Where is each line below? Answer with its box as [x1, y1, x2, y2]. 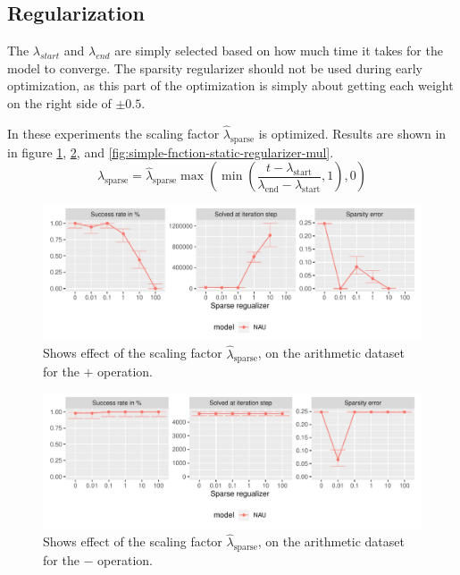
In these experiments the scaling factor [7, 123, 220, 142]
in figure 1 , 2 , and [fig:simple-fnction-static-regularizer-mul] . [7, 142, 334, 161]
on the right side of [7, 93, 112, 112]
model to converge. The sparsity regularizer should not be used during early [7, 58, 422, 77]
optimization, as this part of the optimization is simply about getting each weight [7, 76, 454, 95]
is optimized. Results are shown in [258, 123, 447, 142]
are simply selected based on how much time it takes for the [114, 41, 443, 60]
